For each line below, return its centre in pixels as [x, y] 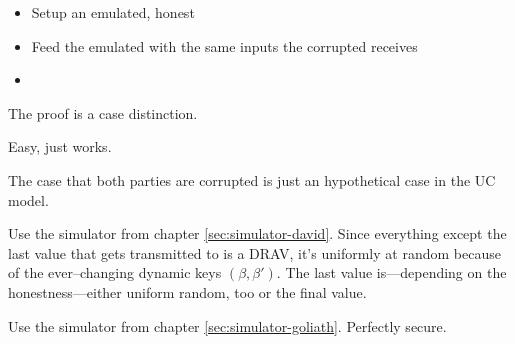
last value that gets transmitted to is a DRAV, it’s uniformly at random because [254, 252]
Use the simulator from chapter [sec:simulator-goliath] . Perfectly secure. [227, 325]
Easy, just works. [60, 146]
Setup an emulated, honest [113, 12]
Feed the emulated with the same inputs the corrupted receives [224, 45]
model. [28, 199]
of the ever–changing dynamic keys [115, 272]
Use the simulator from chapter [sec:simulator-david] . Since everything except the [257, 233]
